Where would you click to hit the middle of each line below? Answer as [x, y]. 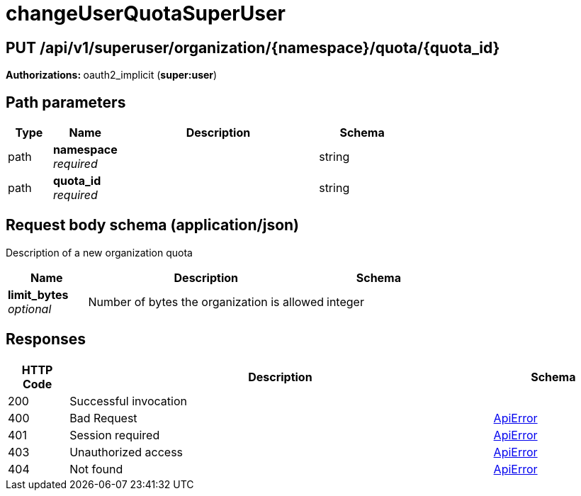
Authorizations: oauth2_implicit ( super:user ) [112, 75]
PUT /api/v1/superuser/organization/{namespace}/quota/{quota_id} [253, 47]
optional [30, 309]
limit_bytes [38, 294]
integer [345, 301]
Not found [96, 469]
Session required [115, 435]
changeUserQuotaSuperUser [146, 13]
